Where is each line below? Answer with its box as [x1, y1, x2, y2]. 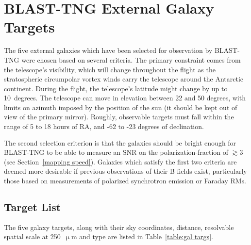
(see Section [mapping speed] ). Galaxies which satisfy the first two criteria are [4, 156, 237, 166]
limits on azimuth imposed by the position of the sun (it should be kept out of [4, 102, 237, 112]
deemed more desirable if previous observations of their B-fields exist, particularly [4, 166, 247, 176]
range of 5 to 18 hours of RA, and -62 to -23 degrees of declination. [4, 121, 204, 131]
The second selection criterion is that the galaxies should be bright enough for [4, 137, 236, 147]
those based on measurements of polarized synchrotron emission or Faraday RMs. [4, 176, 246, 186]
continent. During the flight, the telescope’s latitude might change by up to [4, 83, 228, 93]
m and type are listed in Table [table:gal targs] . [71, 231, 213, 242]
